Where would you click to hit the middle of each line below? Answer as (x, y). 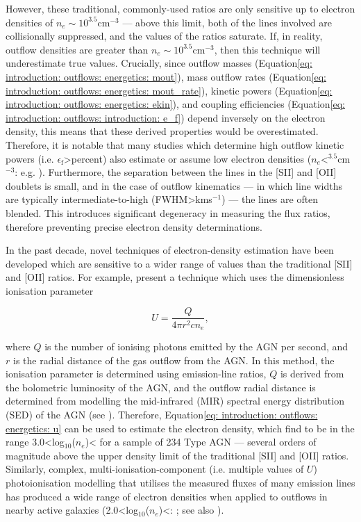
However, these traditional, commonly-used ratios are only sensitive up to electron (180, 8)
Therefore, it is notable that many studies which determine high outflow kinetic (175, 144)
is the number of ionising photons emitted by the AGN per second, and (196, 346)
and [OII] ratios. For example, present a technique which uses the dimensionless (175, 277)
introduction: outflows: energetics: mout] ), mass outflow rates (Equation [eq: (166, 76)
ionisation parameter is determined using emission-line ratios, (136, 374)
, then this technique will (267, 49)
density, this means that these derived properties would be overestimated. (162, 131)
